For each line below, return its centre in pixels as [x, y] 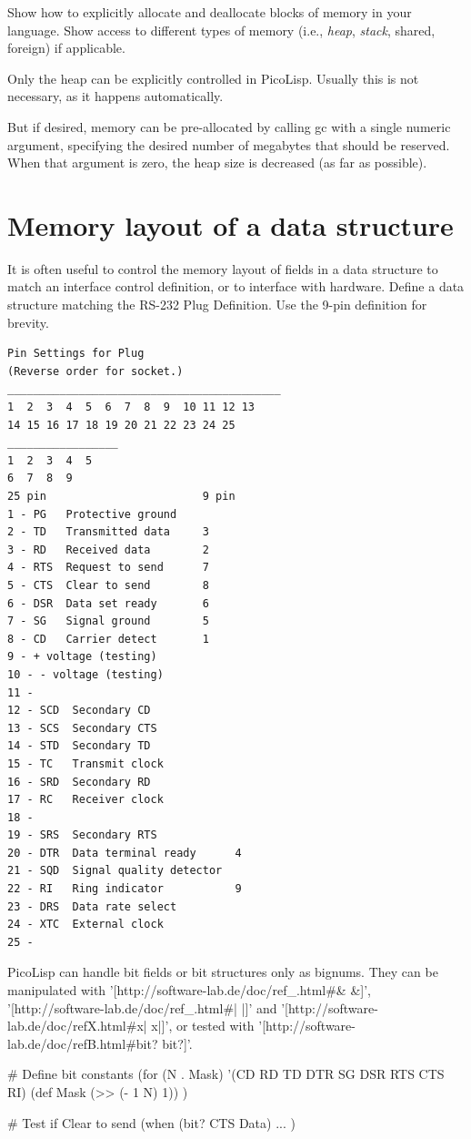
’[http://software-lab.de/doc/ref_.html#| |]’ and [142, 1007]
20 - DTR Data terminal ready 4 [125, 853]
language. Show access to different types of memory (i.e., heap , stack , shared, [221, 30]
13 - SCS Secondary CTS [82, 728]
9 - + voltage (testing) [82, 657]
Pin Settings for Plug [76, 354]
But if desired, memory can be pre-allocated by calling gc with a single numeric [229, 126]
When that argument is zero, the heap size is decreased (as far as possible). [217, 163]
